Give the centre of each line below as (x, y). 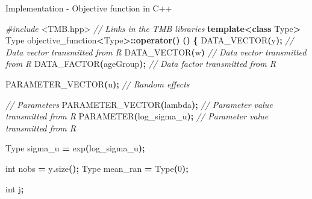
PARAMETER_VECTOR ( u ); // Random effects (98, 84)
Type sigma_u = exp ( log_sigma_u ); (75, 148)
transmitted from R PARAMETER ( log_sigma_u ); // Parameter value (137, 116)
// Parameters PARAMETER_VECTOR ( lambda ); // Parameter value (139, 104)
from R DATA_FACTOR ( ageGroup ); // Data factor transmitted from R (141, 64)
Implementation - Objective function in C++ (89, 8)
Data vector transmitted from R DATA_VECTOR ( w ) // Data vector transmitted (156, 52)
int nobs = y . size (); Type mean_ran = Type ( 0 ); (97, 168)
